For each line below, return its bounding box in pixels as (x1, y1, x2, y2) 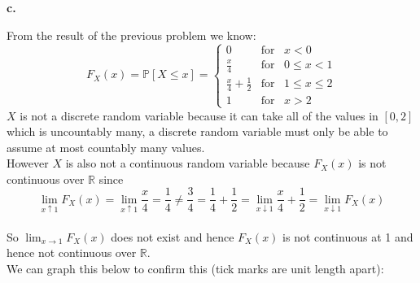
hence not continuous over (7, 244, 137, 261)
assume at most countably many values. (7, 138, 205, 155)
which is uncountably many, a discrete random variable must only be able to (7, 123, 388, 140)
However (7, 155, 49, 172)
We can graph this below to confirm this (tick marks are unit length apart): (7, 259, 384, 276)
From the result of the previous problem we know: (7, 26, 256, 43)
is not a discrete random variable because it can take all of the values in (20, 107, 378, 124)
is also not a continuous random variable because (65, 155, 310, 172)
